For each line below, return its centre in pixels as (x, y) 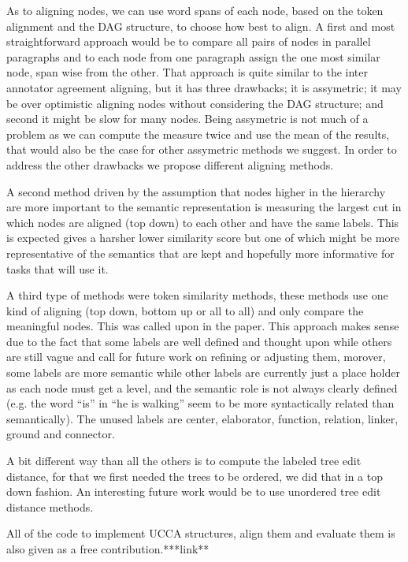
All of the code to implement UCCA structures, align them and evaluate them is (201, 533)
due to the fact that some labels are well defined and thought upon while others (199, 341)
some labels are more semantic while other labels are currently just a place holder (203, 372)
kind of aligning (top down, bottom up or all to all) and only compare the (185, 310)
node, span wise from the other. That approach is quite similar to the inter (187, 72)
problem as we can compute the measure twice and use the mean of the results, (198, 134)
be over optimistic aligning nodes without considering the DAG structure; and (195, 103)
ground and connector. (61, 434)
